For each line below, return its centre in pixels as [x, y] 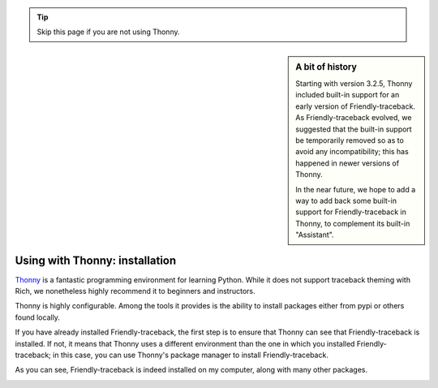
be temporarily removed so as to [350, 140]
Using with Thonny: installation [96, 260]
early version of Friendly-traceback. [355, 106]
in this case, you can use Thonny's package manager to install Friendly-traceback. [191, 355]
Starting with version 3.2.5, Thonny [354, 84]
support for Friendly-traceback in [351, 212]
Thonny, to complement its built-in [353, 223]
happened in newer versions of [348, 163]
